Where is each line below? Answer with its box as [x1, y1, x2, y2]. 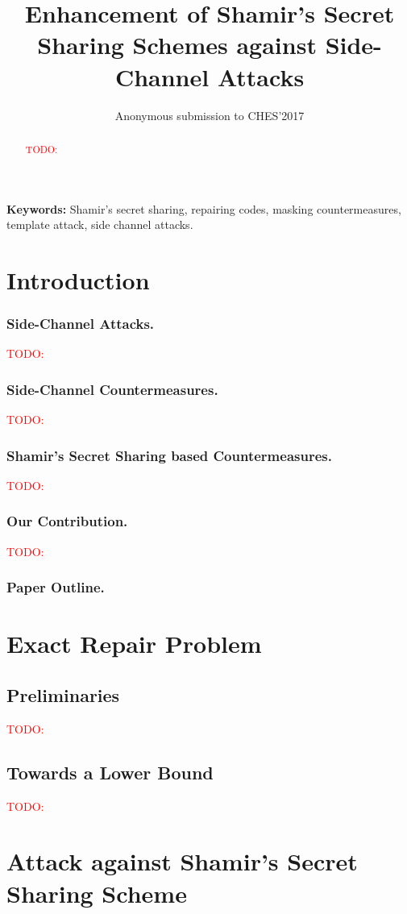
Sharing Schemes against [37, 28, 317, 61]
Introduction [6, 263, 150, 296]
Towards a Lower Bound [6, 759, 214, 784]
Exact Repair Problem [6, 627, 262, 660]
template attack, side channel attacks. [6, 216, 193, 233]
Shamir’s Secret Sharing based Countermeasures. [6, 445, 332, 465]
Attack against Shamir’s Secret [6, 845, 358, 878]
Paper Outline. [6, 577, 105, 597]
